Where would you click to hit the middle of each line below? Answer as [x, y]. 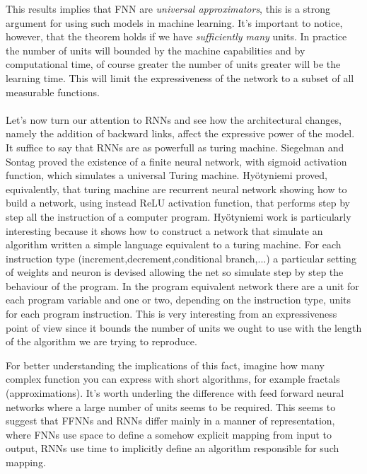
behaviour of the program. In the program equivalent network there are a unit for [182, 285]
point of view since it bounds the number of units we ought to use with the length [184, 327]
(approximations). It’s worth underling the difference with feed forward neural [175, 393]
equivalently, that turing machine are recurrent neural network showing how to [176, 189]
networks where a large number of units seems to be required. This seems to [171, 406]
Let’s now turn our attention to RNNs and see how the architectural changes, [174, 119]
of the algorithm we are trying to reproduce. [101, 341]
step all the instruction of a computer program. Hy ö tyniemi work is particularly [179, 216]
